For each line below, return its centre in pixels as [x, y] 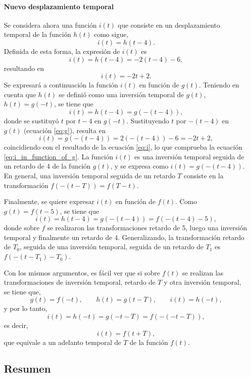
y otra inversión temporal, [202, 282]
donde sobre [22, 228]
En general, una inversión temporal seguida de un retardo [90, 175]
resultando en [24, 68]
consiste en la [204, 175]
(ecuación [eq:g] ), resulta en [65, 130]
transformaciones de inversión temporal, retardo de [80, 282]
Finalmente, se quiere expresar [49, 201]
